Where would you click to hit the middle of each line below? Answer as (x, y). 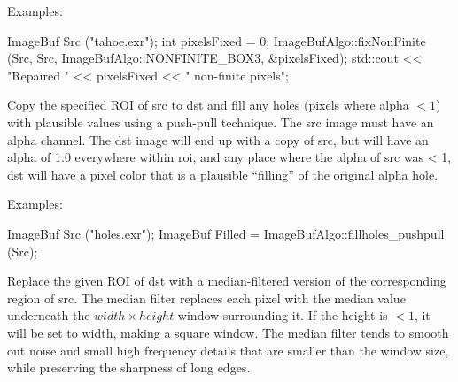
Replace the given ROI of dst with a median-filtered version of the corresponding (227, 281)
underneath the (49, 315)
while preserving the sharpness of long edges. (129, 367)
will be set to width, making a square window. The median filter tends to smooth (228, 332)
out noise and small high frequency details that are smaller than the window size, (228, 350)
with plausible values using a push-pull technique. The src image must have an (221, 122)
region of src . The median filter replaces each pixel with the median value (206, 298)
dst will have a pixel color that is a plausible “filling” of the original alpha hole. (223, 174)
